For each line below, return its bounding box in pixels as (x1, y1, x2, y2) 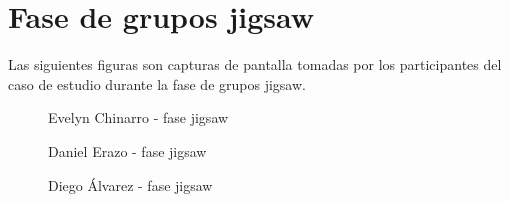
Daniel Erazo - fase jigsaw (48, 140, 207, 161)
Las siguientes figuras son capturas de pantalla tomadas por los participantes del (8, 54, 502, 75)
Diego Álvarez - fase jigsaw (48, 174, 213, 195)
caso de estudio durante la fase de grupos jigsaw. (8, 73, 306, 94)
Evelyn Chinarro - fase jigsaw (48, 107, 229, 128)
